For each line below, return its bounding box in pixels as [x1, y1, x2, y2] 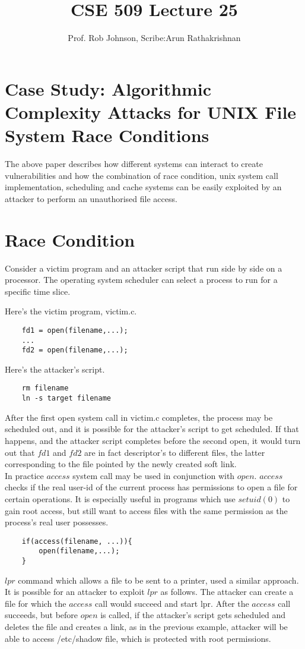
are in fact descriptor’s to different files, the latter [84, 446, 265, 458]
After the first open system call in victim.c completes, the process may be [5, 411, 273, 423]
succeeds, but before [5, 609, 78, 621]
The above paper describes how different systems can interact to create [5, 157, 263, 170]
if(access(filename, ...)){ [21, 537, 132, 546]
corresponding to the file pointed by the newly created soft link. [5, 458, 237, 470]
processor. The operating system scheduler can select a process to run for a [5, 273, 278, 286]
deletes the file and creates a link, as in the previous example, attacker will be [5, 620, 288, 633]
